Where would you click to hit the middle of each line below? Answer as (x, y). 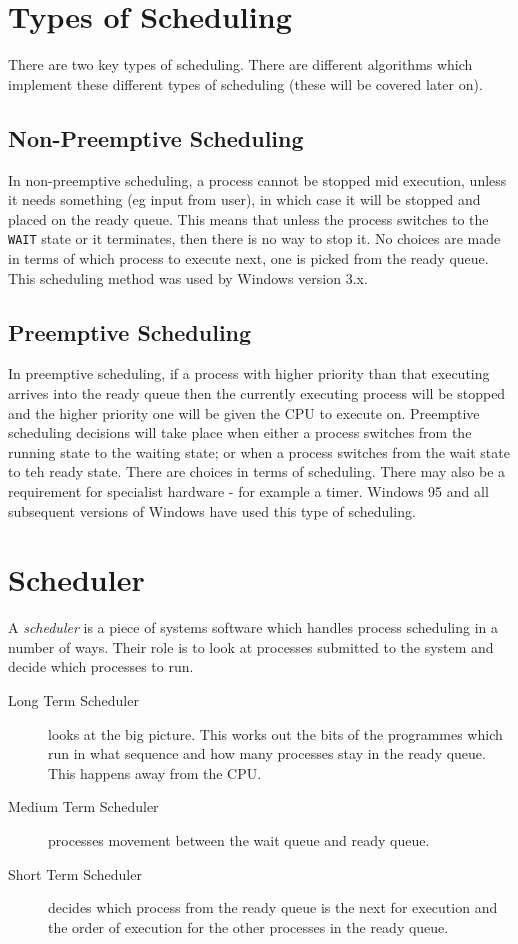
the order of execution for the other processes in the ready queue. (248, 926)
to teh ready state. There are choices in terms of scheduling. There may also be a (257, 471)
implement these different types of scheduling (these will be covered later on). (245, 83)
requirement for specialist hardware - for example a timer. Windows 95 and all (248, 490)
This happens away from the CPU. (155, 772)
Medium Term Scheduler (83, 806)
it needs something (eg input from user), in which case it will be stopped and (244, 199)
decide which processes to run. (101, 666)
